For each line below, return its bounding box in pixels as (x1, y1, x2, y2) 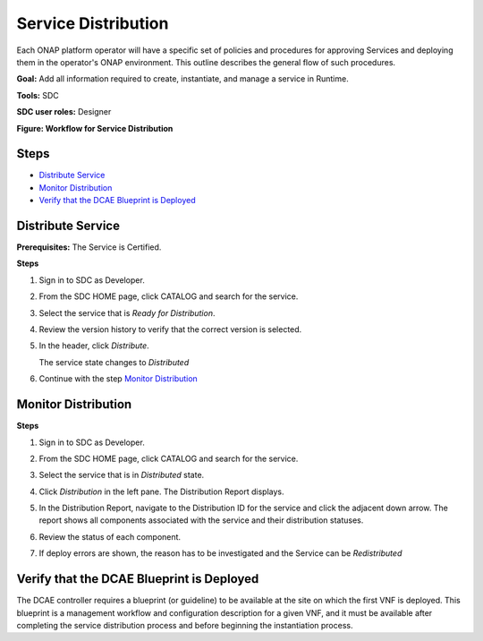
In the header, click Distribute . (38, 340, 149, 351)
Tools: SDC (16, 90, 59, 100)
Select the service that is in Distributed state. (38, 470, 205, 481)
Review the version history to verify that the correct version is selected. (38, 324, 302, 335)
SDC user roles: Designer (16, 107, 112, 117)
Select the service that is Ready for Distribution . (38, 307, 216, 318)
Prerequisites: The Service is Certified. (16, 242, 162, 252)
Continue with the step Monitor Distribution (38, 373, 199, 384)
